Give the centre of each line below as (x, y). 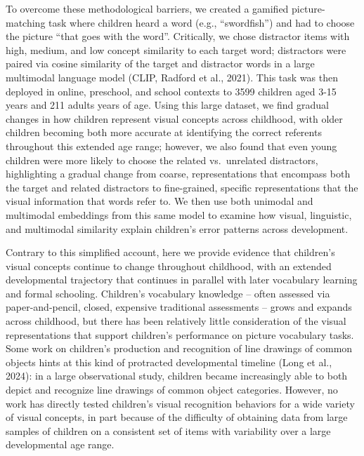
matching (26, 22)
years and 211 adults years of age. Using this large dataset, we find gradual (167, 105)
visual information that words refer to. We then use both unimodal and (160, 201)
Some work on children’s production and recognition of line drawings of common (179, 348)
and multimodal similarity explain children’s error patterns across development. (177, 228)
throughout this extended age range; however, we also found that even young (171, 146)
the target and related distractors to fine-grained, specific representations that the (182, 187)
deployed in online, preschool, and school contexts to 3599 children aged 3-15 (171, 91)
